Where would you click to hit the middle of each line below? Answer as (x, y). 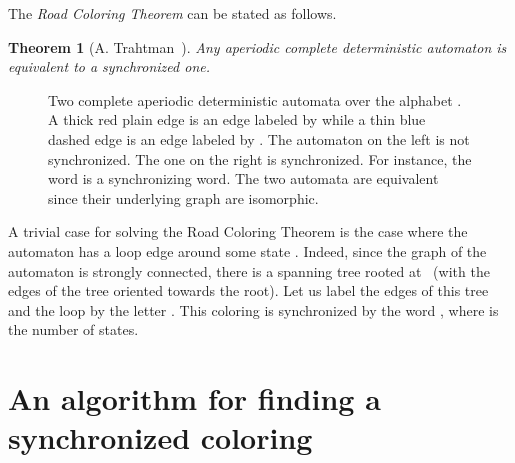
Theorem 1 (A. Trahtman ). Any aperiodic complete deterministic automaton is (257, 46)
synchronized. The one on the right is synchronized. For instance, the (260, 158)
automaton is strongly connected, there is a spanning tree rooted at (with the (249, 270)
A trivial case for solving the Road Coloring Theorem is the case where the (238, 231)
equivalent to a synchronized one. (109, 66)
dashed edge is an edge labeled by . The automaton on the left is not (259, 138)
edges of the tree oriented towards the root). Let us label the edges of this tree (248, 290)
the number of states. (73, 329)
